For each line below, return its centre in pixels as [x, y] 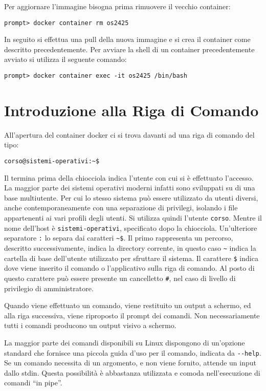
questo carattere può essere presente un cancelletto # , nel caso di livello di [120, 278]
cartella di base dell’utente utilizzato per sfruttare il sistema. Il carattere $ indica [131, 258]
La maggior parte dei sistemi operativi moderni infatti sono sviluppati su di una [130, 188]
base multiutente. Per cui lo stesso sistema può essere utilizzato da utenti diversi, [131, 197]
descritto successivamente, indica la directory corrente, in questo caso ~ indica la [130, 248]
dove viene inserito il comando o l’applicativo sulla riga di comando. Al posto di [129, 268]
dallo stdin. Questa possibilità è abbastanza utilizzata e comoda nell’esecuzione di [132, 372]
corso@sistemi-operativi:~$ [52, 161]
